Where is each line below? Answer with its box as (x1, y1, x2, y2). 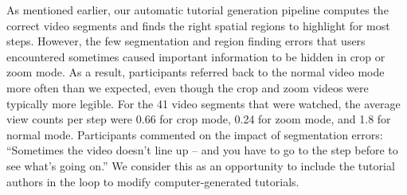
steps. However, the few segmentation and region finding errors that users (6, 33, 366, 49)
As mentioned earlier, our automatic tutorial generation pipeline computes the (6, 2, 389, 18)
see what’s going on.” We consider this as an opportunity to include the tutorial (6, 157, 395, 174)
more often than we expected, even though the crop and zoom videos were (6, 79, 369, 96)
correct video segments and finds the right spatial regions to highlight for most (6, 17, 390, 33)
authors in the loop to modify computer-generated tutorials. (6, 173, 299, 189)
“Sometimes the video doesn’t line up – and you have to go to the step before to (6, 142, 398, 158)
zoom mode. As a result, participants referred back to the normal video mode (6, 64, 385, 80)
